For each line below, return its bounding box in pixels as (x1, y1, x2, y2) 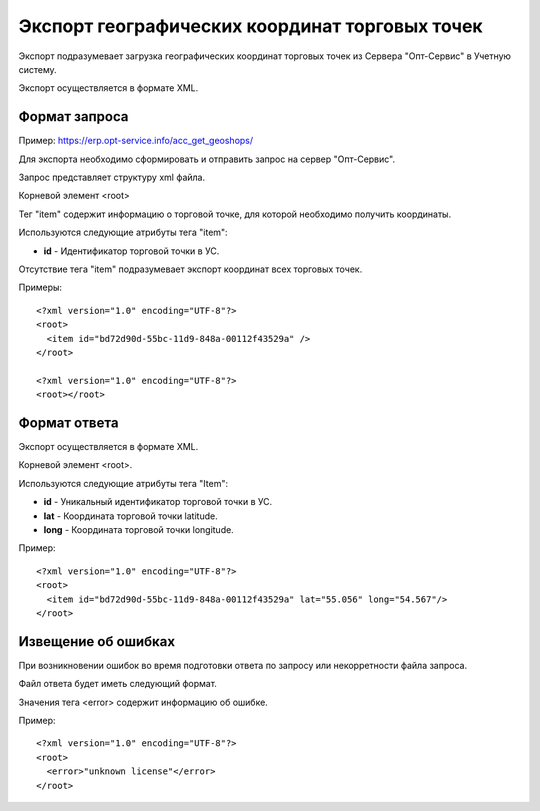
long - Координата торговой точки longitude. (43, 523, 234, 535)
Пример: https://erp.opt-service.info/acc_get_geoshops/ (18, 135, 254, 147)
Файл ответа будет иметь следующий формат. (18, 678, 217, 690)
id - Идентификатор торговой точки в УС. (43, 245, 220, 257)
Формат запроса (18, 108, 129, 125)
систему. (18, 63, 57, 75)
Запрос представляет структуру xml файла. (18, 171, 205, 184)
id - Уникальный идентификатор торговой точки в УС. (43, 496, 273, 508)
